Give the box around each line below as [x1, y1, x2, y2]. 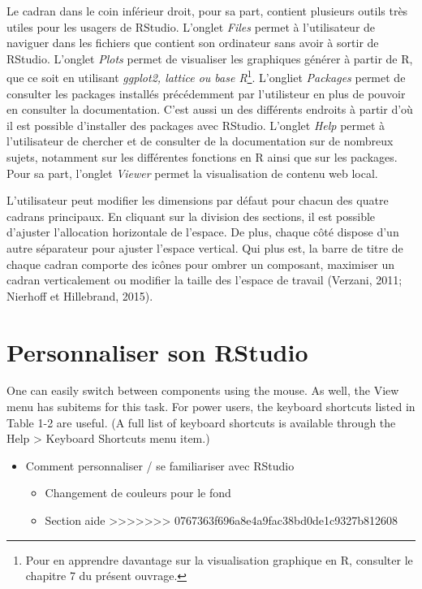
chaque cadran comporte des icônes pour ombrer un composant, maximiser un [6, 255, 395, 272]
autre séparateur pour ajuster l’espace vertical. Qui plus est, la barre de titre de [6, 239, 403, 256]
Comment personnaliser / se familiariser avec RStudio [25, 457, 295, 474]
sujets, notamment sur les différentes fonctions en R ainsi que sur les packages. [6, 149, 398, 165]
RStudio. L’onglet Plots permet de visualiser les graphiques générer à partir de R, [6, 50, 413, 67]
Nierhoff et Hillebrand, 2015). [6, 287, 153, 304]
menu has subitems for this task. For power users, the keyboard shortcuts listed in [6, 398, 416, 415]
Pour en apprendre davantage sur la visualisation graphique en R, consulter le [25, 551, 413, 568]
